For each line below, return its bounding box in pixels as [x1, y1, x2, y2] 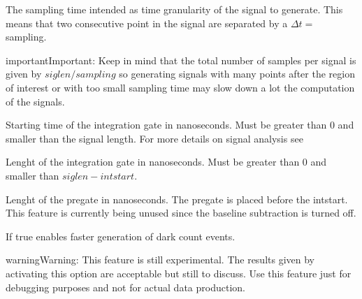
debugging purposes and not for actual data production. [6, 279, 245, 294]
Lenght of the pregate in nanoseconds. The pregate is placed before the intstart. [6, 191, 348, 206]
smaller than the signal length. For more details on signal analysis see [6, 131, 303, 145]
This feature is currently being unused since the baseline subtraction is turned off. [6, 205, 356, 220]
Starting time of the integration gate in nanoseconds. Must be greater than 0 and [6, 117, 354, 132]
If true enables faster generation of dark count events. [6, 228, 236, 243]
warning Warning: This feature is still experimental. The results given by [6, 252, 315, 267]
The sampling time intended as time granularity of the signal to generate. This [6, 2, 343, 16]
